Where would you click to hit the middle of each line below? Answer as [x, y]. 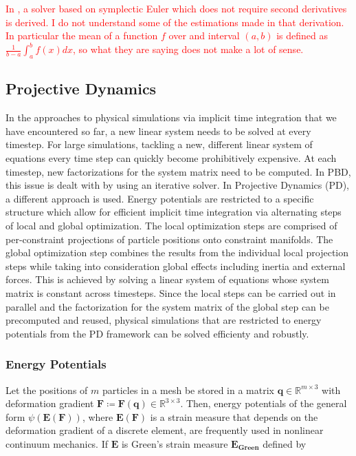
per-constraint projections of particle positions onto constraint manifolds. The [169, 239]
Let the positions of [47, 390]
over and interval [204, 35]
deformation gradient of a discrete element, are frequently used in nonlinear [165, 430]
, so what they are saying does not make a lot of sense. [188, 49]
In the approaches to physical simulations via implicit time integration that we [171, 117]
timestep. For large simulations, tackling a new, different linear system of [159, 144]
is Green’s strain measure [175, 443]
